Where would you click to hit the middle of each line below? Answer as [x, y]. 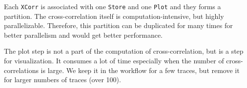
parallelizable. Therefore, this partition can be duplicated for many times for [118, 25]
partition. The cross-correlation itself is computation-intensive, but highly [114, 16]
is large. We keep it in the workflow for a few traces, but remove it [140, 70]
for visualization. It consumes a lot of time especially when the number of [114, 61]
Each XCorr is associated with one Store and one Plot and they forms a [113, 6]
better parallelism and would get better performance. [83, 35]
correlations [21, 70]
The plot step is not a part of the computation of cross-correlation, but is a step [124, 51]
